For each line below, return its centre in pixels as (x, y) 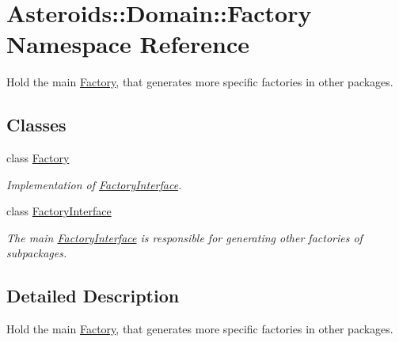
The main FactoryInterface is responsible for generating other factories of (184, 237)
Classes (36, 125)
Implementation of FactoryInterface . (94, 184)
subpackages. (37, 253)
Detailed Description (93, 296)
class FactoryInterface (59, 211)
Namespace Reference (128, 44)
